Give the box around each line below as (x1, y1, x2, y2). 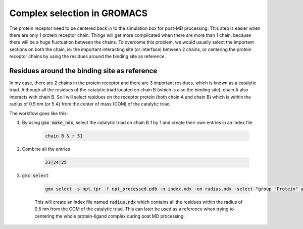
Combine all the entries (22, 146, 71, 152)
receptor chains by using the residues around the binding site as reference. (9, 53, 166, 60)
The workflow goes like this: (9, 110, 68, 116)
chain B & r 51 (45, 133, 83, 139)
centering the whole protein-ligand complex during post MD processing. (34, 213, 185, 219)
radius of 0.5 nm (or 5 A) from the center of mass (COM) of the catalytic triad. (9, 101, 171, 107)
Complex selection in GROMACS (9, 8, 148, 19)
